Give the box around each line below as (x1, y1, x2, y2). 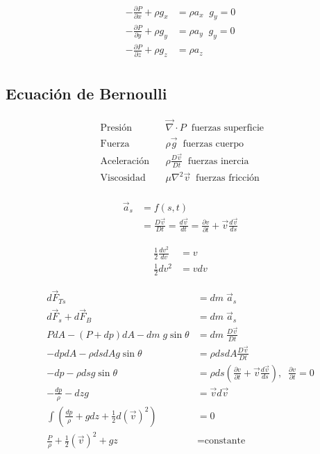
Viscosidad (100, 173, 146, 184)
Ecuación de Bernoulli (6, 83, 167, 104)
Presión (100, 122, 132, 133)
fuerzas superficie (191, 122, 264, 133)
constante (204, 436, 246, 446)
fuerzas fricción (195, 173, 260, 184)
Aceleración (100, 156, 149, 166)
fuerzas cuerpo (183, 138, 244, 149)
